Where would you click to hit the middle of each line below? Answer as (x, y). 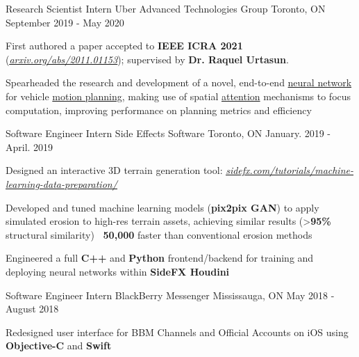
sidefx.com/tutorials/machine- (290, 170)
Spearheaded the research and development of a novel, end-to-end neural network (179, 82)
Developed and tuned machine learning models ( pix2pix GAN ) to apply (162, 207)
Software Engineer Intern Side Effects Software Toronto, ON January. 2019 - (168, 133)
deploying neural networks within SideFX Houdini (118, 271)
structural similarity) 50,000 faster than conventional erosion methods (159, 234)
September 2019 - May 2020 (65, 22)
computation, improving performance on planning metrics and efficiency (159, 110)
